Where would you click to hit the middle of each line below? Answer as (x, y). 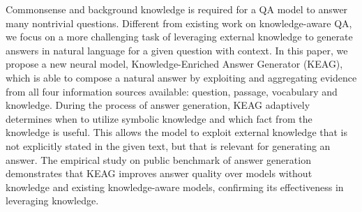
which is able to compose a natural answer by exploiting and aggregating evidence (181, 77)
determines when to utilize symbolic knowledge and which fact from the (159, 118)
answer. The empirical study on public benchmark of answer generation (158, 159)
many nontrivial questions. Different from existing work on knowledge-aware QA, (179, 23)
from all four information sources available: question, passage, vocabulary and (172, 91)
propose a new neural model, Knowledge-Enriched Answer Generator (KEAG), (174, 64)
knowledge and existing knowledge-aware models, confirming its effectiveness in (175, 187)
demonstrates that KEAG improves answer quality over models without (159, 173)
